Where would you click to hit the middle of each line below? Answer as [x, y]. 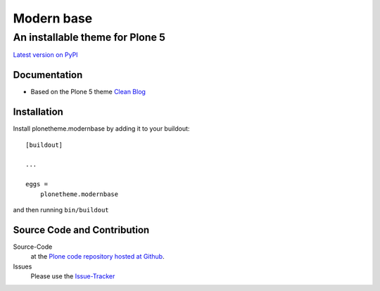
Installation [38, 112]
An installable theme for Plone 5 [89, 37]
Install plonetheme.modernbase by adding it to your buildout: [101, 129]
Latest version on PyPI [45, 55]
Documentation [48, 75]
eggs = [37, 184]
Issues [23, 266]
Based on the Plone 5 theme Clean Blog [88, 92]
